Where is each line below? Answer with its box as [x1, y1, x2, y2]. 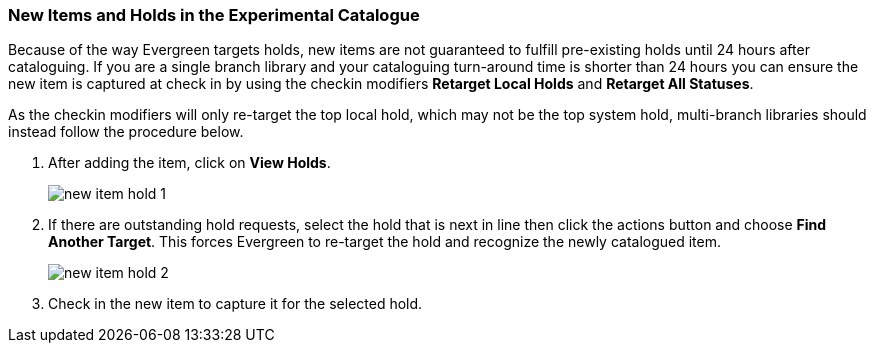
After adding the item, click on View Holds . [48, 154, 331, 172]
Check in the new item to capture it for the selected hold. [48, 295, 423, 313]
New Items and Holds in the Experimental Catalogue [8, 5, 420, 25]
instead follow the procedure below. [8, 123, 244, 141]
